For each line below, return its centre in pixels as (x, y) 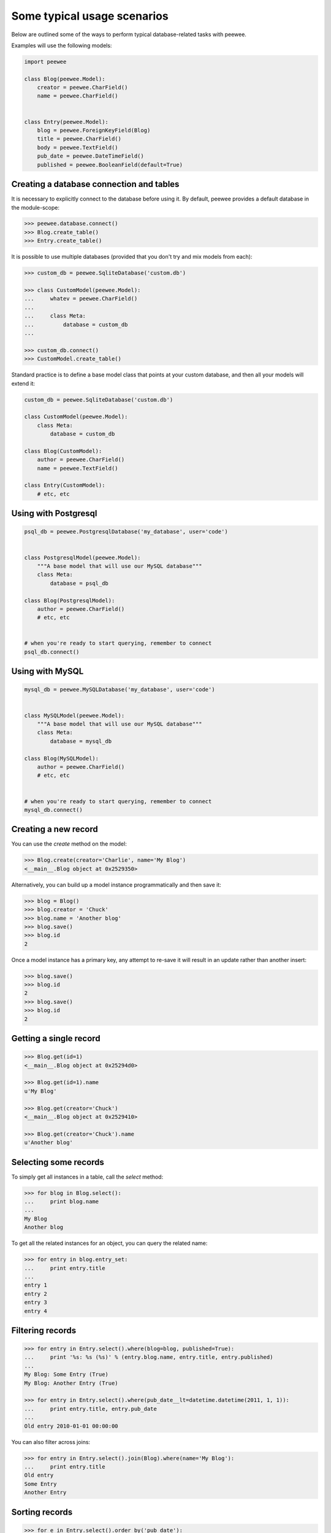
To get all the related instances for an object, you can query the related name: (109, 1243)
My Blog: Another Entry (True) (71, 1383)
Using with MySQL (48, 671)
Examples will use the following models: (62, 45)
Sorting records (42, 1512)
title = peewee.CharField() (79, 139)
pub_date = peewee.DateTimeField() (90, 156)
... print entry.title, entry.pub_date (91, 1409)
